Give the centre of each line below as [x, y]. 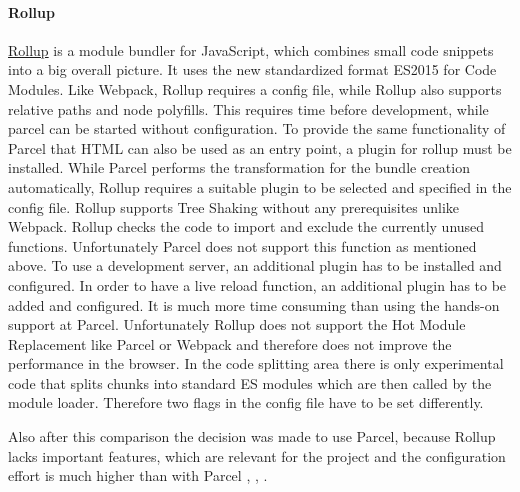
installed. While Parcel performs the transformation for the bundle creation [239, 167]
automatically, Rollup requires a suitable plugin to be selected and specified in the [260, 186]
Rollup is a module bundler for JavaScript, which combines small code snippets [251, 49]
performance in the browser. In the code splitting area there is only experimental [256, 363]
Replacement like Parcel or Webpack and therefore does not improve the [230, 343]
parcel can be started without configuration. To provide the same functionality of [257, 128]
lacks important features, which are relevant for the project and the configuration [257, 455]
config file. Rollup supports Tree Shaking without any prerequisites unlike [234, 206]
